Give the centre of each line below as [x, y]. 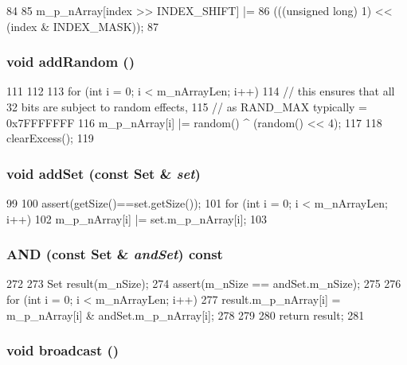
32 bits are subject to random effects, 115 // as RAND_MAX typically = [187, 107]
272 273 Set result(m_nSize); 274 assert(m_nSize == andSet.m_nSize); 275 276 [204, 283]
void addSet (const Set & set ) [104, 173]
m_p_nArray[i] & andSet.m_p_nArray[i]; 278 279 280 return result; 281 [186, 315]
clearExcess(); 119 [50, 138]
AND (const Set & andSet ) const [115, 254]
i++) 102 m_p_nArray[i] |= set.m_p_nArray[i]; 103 [137, 218]
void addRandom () [70, 62]
